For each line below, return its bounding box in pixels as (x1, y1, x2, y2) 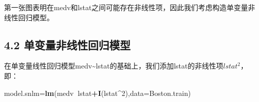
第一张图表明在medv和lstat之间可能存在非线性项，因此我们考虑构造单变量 (4, 2, 248, 12)
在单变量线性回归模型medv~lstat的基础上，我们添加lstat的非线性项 (4, 60, 223, 71)
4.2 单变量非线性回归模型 (4, 37, 131, 52)
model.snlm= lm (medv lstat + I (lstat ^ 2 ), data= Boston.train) (4, 87, 191, 98)
